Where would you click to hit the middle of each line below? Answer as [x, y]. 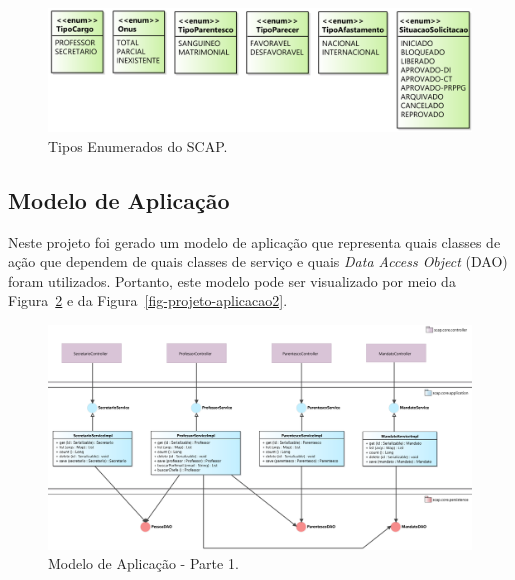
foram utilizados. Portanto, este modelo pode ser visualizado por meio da [232, 280]
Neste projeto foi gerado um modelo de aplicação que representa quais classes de [254, 241]
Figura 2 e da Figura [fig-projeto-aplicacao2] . [148, 300]
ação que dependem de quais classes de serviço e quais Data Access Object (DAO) [258, 261]
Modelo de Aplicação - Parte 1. [143, 563]
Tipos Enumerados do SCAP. [138, 145]
